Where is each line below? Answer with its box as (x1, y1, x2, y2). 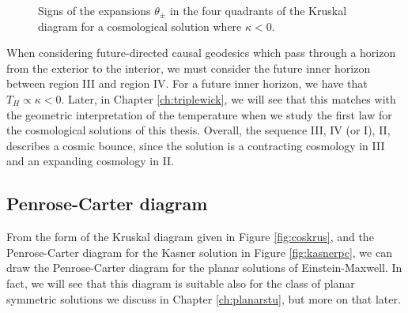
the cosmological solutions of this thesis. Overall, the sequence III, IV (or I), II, (6, 122, 391, 138)
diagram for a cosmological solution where (38, 17, 242, 34)
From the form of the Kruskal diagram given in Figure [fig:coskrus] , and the (6, 228, 374, 245)
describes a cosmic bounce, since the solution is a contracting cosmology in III (6, 137, 385, 153)
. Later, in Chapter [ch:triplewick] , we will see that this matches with (61, 90, 396, 107)
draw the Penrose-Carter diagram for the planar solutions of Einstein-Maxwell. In (6, 259, 402, 276)
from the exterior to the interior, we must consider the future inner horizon (6, 59, 371, 76)
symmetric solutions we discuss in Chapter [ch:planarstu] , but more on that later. (6, 290, 401, 307)
